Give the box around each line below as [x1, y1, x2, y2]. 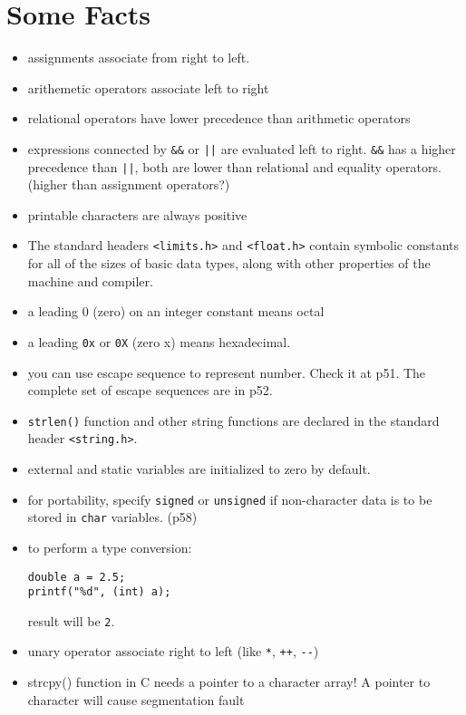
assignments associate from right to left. [27, 48, 250, 67]
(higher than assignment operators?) [27, 175, 230, 194]
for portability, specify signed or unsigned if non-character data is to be [27, 489, 432, 508]
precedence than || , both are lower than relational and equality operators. [27, 157, 442, 176]
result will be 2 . [27, 611, 115, 630]
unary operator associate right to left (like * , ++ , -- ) [27, 642, 319, 661]
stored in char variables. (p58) [27, 507, 198, 527]
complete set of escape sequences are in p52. [27, 381, 273, 400]
